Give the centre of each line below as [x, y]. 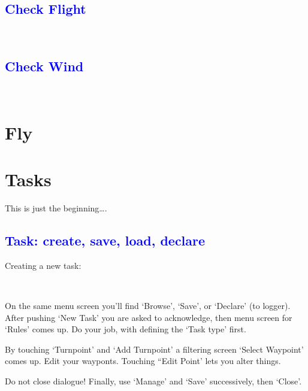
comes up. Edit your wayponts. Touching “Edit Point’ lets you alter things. [143, 361]
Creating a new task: [43, 265]
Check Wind [44, 66]
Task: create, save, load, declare [105, 240]
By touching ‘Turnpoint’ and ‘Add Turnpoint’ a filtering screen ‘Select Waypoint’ [154, 349]
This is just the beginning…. [56, 208]
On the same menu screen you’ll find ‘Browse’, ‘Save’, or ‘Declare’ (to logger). [148, 306]
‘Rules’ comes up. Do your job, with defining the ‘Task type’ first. [126, 329]
